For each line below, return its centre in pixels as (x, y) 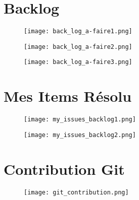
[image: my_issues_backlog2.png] (80, 135)
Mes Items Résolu (68, 96)
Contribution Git (64, 169)
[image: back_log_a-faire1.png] (78, 31)
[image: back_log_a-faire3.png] (78, 62)
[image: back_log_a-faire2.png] (78, 47)
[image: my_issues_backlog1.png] (80, 120)
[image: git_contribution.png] (76, 192)
